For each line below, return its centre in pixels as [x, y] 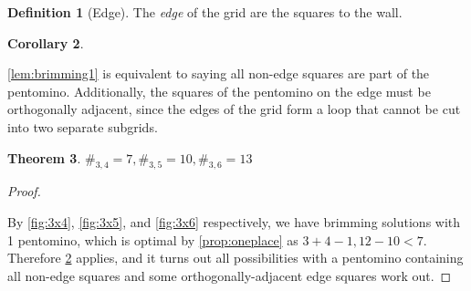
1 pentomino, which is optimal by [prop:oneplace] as [153, 239]
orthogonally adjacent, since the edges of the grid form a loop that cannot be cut [234, 109]
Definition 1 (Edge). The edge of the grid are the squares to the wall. [205, 12]
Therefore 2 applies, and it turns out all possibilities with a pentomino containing [235, 258]
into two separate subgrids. [83, 126]
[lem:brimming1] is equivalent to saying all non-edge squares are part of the [219, 73]
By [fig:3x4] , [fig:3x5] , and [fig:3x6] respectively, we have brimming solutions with [234, 221]
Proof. [24, 191]
